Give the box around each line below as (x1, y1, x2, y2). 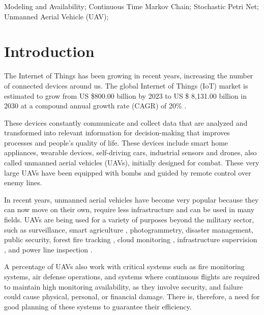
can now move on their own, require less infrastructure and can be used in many (4, 204, 255, 215)
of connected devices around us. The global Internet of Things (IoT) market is (4, 80, 248, 91)
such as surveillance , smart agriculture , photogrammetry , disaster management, (4, 224, 253, 235)
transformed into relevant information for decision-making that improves (4, 127, 230, 138)
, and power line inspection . (4, 244, 93, 254)
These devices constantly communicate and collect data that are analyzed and (4, 117, 248, 128)
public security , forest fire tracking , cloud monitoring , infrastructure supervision (4, 234, 257, 245)
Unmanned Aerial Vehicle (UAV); (4, 11, 109, 21)
